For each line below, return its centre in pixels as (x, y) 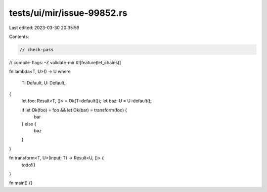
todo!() (28, 165)
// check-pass (37, 50)
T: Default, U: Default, (44, 83)
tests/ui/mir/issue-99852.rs (68, 13)
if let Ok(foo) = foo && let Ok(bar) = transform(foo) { (74, 110)
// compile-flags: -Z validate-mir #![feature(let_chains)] (65, 62)
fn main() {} (21, 183)
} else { (29, 124)
